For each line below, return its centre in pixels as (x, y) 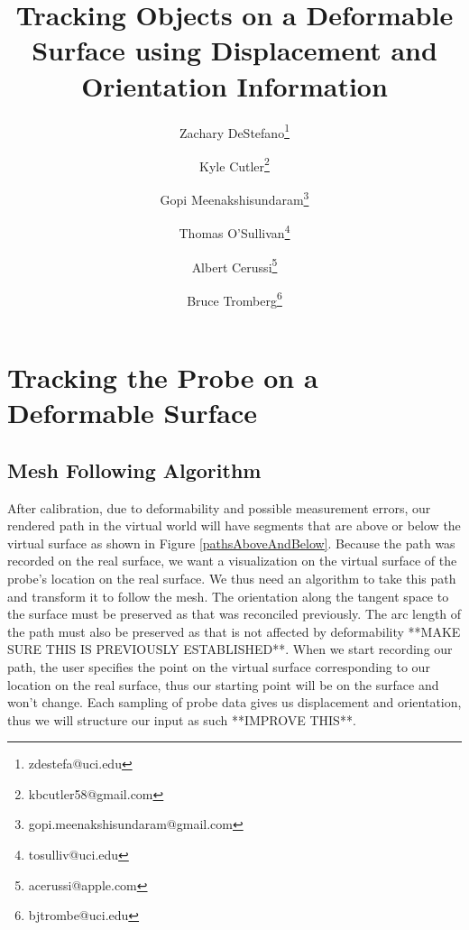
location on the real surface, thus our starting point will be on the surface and (223, 684)
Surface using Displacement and (234, 50)
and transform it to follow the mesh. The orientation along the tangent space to (228, 596)
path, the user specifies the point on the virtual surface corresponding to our (219, 666)
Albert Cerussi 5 (234, 265)
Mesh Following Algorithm (134, 470)
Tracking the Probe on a (163, 377)
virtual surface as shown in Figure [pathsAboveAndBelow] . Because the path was (231, 543)
